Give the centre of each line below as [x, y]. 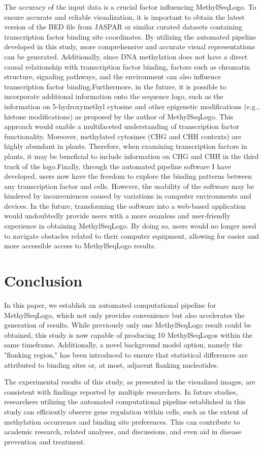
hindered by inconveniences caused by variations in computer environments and [128, 196]
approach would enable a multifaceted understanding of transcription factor [122, 126]
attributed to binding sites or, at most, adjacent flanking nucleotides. [111, 364]
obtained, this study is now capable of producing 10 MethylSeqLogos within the [128, 334]
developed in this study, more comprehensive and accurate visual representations [130, 46]
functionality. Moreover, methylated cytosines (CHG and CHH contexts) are [123, 136]
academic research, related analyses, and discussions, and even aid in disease [123, 431]
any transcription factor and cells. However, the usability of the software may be [129, 186]
